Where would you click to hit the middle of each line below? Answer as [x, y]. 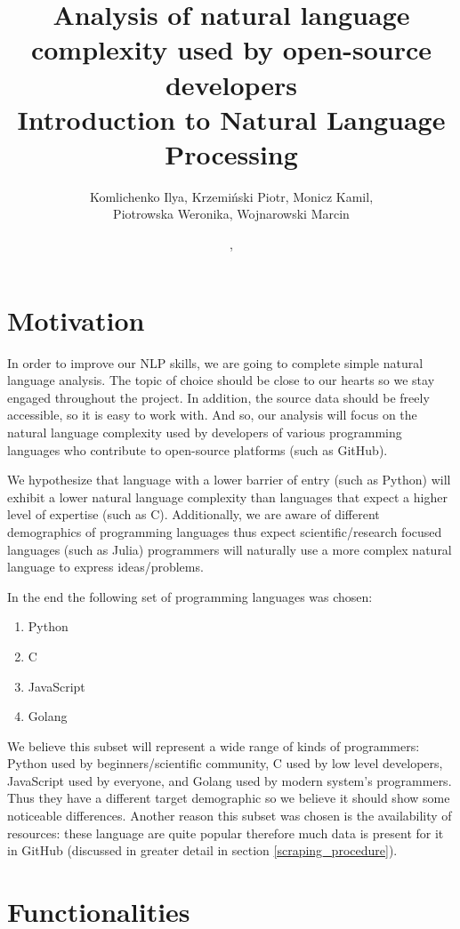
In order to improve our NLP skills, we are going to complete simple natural [215, 362]
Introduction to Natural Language [231, 119]
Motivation [76, 320]
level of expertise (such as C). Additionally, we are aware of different [194, 514]
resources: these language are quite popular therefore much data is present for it [226, 833]
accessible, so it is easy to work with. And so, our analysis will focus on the [212, 415]
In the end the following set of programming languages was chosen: [190, 596]
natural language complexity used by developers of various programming [205, 432]
